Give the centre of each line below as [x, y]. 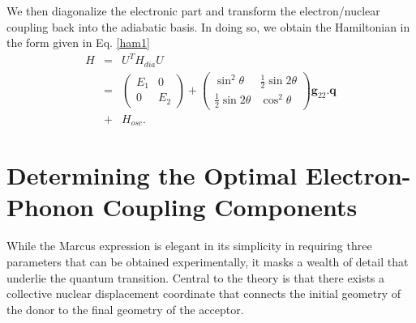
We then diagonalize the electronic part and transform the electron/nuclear [193, 11]
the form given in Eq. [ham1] [78, 42]
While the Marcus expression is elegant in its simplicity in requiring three [189, 246]
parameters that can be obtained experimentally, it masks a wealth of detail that [208, 261]
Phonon [50, 207]
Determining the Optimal [152, 175]
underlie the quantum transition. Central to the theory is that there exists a [196, 277]
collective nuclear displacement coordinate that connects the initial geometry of [204, 293]
